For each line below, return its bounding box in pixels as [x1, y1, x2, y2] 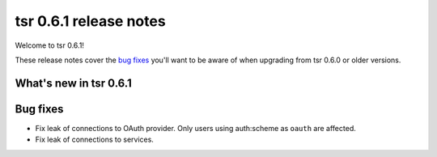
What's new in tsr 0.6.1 [15, 76, 133, 90]
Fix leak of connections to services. [35, 134, 154, 145]
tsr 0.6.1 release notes [15, 12, 166, 30]
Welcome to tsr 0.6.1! [15, 40, 85, 50]
